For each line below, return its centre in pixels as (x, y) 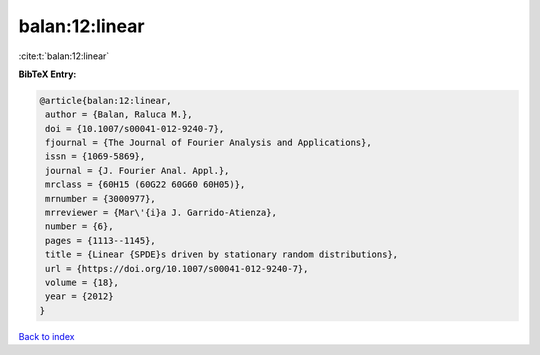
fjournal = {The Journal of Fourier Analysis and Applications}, (208, 143)
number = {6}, (79, 226)
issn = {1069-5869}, (95, 156)
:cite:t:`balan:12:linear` (64, 56)
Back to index (46, 336)
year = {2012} (79, 296)
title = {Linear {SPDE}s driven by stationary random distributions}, (222, 254)
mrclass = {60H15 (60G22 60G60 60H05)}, (145, 184)
